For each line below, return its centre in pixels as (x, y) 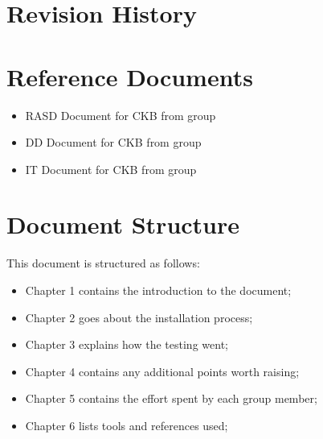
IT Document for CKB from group (111, 169)
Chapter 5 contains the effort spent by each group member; (171, 398)
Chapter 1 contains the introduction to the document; (158, 290)
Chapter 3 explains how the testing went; (127, 344)
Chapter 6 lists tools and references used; (127, 425)
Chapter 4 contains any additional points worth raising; (162, 371)
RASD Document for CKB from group (121, 115)
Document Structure (123, 224)
